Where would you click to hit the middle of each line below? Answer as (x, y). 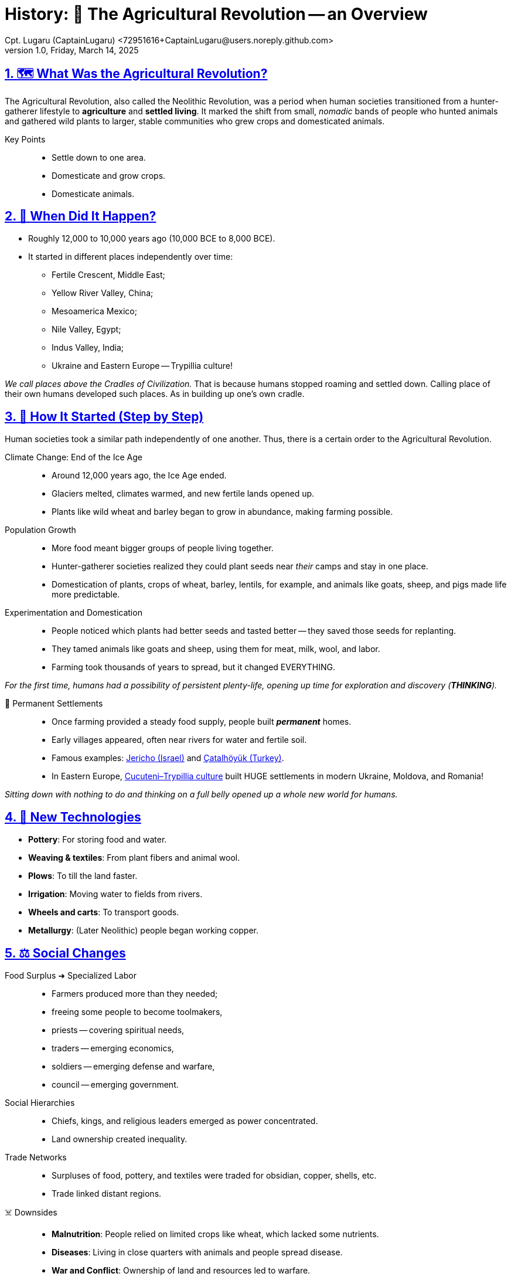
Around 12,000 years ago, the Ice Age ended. (139, 476)
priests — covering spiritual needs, (118, 1030)
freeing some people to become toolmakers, (137, 1011)
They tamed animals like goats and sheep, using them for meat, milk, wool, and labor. (216, 649)
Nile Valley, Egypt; (86, 330)
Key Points (25, 139)
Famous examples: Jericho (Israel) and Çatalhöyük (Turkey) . (168, 758)
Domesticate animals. (93, 193)
